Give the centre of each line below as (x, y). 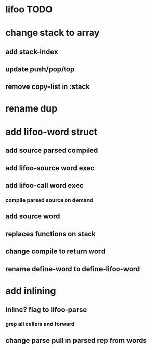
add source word (33, 217)
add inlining (31, 291)
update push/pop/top (40, 69)
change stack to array (53, 33)
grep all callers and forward (40, 324)
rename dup (31, 108)
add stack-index (32, 51)
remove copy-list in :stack (48, 86)
